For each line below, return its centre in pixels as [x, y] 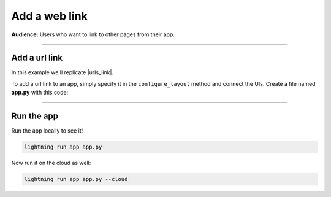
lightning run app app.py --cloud [76, 179]
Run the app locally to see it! [47, 131]
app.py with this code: [40, 93]
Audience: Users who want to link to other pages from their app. [93, 34]
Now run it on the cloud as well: [51, 163]
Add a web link [50, 16]
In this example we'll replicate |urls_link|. [62, 72]
